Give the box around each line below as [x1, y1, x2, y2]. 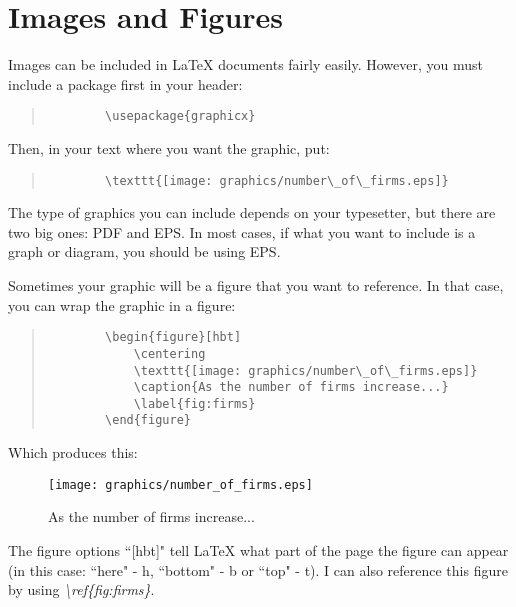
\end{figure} [105, 413, 191, 428]
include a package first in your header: [8, 73, 243, 94]
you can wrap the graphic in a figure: [8, 294, 236, 315]
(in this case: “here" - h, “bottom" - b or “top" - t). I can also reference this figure [8, 559, 508, 580]
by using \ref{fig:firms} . [8, 579, 155, 600]
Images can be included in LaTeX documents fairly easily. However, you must [8, 54, 483, 75]
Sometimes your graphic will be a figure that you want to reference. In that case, [8, 275, 504, 295]
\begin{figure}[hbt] [105, 330, 242, 345]
